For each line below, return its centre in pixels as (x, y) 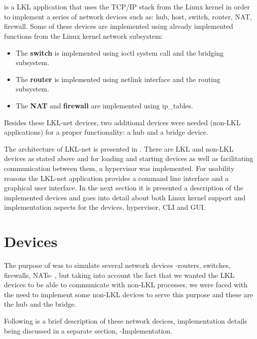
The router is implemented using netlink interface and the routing (118, 79)
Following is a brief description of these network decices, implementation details (126, 320)
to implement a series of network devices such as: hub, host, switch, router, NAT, (128, 16)
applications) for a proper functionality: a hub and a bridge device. (106, 132)
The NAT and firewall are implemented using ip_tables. (104, 105)
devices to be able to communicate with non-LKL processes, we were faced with (126, 285)
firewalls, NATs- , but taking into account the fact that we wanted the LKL (119, 275)
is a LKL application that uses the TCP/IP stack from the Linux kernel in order (127, 7)
